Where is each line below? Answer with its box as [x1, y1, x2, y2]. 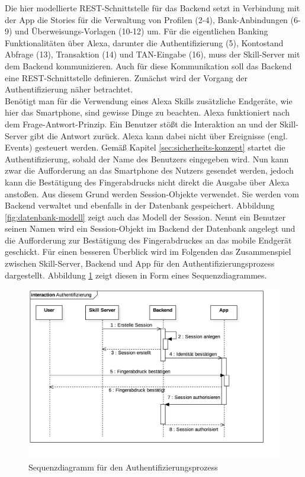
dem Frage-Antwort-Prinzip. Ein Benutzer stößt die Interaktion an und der [5, 117, 277, 130]
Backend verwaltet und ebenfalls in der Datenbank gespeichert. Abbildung [5, 199, 275, 212]
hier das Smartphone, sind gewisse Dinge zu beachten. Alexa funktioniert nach [5, 106, 290, 119]
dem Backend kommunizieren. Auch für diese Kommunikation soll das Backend [5, 59, 292, 72]
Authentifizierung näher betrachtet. [5, 83, 133, 95]
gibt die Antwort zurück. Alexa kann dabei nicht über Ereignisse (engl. [30, 129, 288, 142]
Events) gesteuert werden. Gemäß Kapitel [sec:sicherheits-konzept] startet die [5, 141, 285, 153]
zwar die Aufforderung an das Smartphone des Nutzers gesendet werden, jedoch [5, 164, 294, 177]
